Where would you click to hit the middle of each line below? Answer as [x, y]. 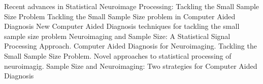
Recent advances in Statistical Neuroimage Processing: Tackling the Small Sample [132, 6]
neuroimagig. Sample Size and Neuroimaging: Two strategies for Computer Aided [131, 66]
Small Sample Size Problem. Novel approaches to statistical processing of [118, 55]
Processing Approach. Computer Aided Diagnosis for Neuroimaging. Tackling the [130, 46]
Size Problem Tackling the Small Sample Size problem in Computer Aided [120, 16]
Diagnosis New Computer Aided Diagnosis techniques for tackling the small [122, 26]
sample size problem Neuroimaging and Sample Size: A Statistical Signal [117, 36]
